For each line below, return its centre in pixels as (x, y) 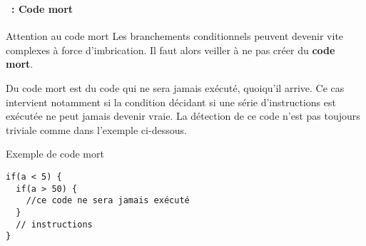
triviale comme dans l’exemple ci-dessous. (96, 129)
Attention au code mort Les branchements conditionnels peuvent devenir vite (175, 36)
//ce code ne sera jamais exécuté (108, 201)
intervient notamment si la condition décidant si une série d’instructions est (171, 102)
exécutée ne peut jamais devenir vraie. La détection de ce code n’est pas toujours (183, 116)
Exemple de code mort (55, 154)
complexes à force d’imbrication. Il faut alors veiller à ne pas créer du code (171, 50)
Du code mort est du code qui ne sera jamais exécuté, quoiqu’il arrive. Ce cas (175, 87)
